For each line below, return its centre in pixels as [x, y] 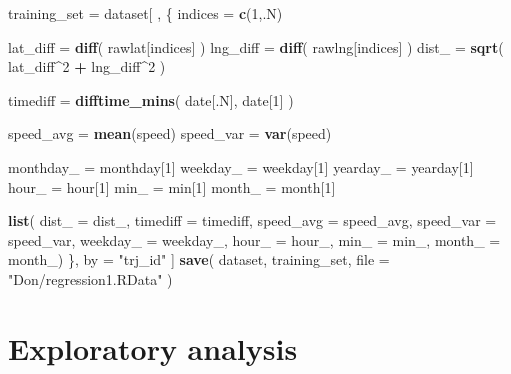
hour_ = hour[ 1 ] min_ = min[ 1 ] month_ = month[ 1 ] [172, 186]
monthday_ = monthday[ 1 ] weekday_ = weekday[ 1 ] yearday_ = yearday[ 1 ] [241, 166]
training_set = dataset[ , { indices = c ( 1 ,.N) [145, 13]
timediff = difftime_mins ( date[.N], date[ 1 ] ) [151, 99]
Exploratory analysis [153, 347]
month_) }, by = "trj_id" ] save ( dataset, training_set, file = [199, 259]
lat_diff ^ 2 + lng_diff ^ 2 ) [87, 66]
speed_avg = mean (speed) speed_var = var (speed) [170, 133]
